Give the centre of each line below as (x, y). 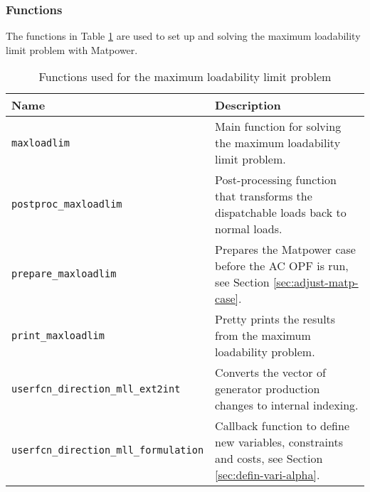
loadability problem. (265, 352)
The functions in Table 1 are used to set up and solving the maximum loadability (183, 36)
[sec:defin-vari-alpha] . (268, 475)
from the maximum (263, 336)
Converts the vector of (270, 373)
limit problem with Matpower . (72, 49)
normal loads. (249, 229)
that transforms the (264, 196)
